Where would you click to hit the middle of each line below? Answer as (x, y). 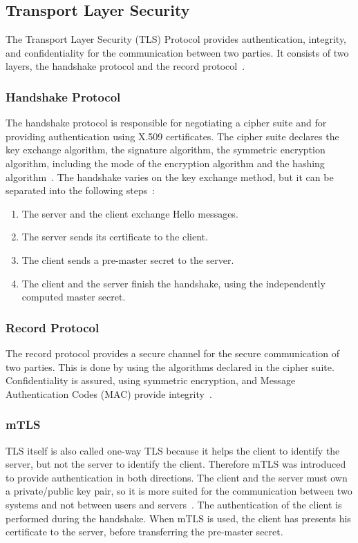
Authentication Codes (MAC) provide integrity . (109, 393)
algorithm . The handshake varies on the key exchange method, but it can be (170, 177)
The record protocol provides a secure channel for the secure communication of (173, 353)
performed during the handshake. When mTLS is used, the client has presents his (178, 518)
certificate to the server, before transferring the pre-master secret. (144, 532)
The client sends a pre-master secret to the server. (128, 259)
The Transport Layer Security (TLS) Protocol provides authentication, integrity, (176, 39)
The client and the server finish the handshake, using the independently (173, 283)
